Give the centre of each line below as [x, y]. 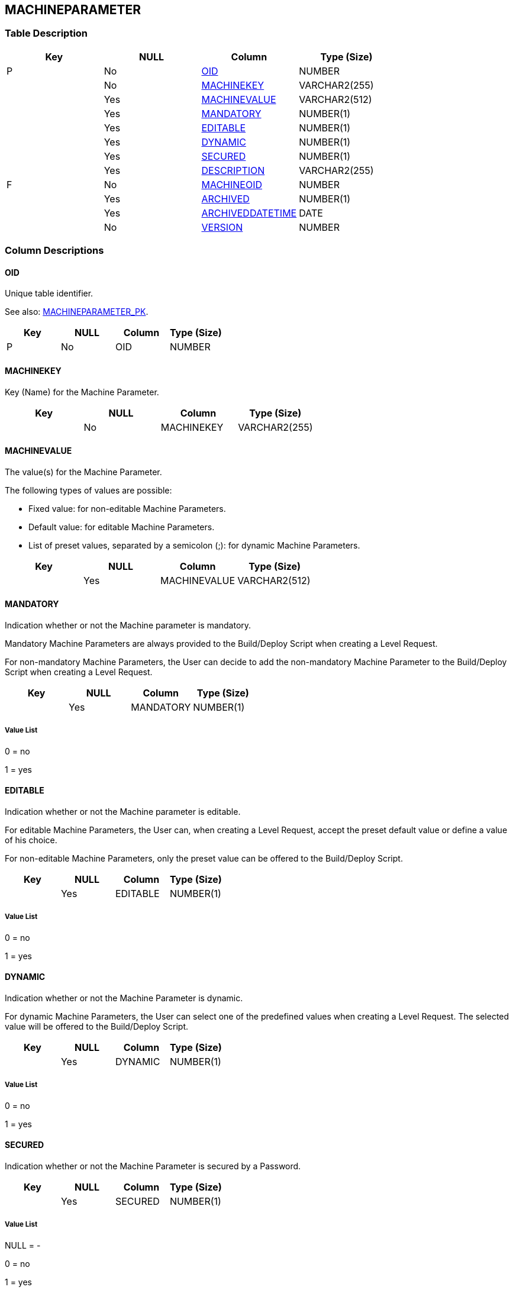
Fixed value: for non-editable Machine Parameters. [127, 508]
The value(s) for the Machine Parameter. [83, 472]
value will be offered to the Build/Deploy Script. [97, 1027]
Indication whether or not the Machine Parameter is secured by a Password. [153, 1166]
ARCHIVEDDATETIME [249, 213]
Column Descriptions [54, 251]
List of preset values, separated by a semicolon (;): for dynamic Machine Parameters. [194, 545]
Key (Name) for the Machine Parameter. [82, 392]
